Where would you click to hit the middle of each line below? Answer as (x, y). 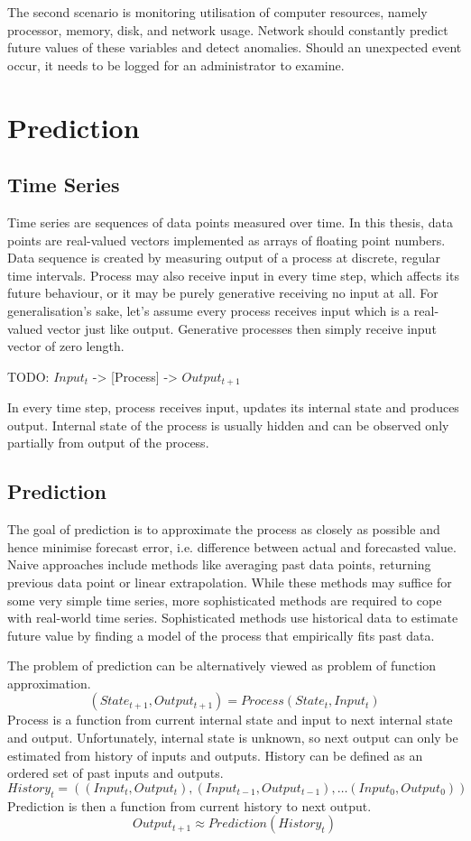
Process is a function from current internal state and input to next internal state (230, 720)
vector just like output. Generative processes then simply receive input (241, 328)
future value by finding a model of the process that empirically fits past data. (221, 635)
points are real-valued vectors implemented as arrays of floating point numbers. (226, 240)
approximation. (49, 683)
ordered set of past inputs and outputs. (115, 773)
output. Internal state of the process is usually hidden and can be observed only (228, 425)
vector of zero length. (66, 346)
